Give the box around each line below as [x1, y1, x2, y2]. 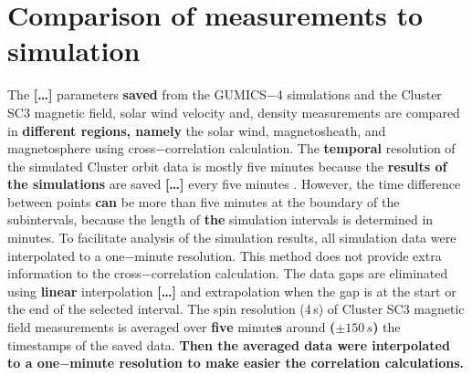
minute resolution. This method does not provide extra [134, 245, 442, 265]
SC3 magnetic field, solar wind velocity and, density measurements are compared [7, 102, 460, 121]
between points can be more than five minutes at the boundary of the [7, 192, 400, 211]
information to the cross [7, 264, 142, 283]
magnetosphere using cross [7, 139, 156, 158]
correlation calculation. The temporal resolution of [165, 139, 456, 158]
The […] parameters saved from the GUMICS [7, 85, 267, 104]
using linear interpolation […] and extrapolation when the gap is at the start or [7, 281, 456, 300]
